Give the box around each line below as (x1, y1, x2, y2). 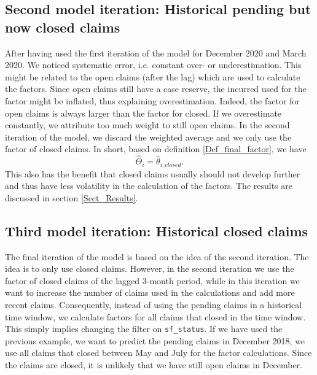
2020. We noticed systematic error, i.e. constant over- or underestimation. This (5, 58, 302, 71)
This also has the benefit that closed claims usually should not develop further (5, 167, 300, 180)
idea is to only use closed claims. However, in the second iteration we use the (5, 262, 294, 275)
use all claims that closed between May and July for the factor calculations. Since (5, 346, 312, 359)
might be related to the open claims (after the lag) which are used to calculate (5, 70, 300, 83)
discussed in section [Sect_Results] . (5, 191, 138, 204)
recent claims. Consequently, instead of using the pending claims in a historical (5, 298, 302, 311)
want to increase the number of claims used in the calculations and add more (5, 286, 295, 299)
